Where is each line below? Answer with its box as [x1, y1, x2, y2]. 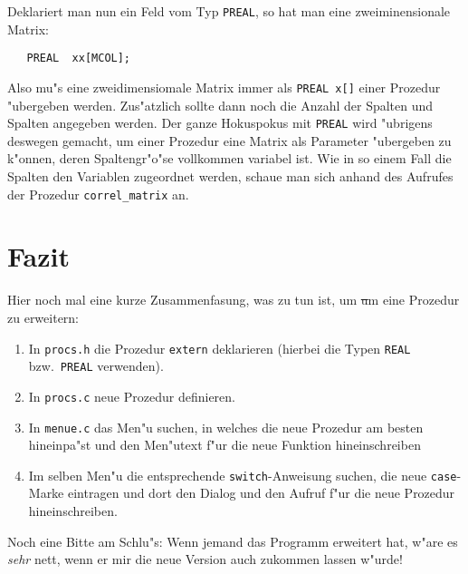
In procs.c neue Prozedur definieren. [28, 386, 235, 405]
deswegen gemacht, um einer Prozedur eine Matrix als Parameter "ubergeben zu [7, 131, 452, 150]
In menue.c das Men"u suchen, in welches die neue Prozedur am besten [28, 417, 424, 436]
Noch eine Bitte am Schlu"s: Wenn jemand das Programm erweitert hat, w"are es [7, 531, 458, 550]
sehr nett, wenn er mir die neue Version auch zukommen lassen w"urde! [7, 550, 403, 569]
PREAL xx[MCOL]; [26, 52, 131, 65]
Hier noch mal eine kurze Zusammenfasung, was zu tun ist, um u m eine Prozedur [7, 290, 460, 309]
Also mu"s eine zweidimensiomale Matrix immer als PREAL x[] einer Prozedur [7, 77, 441, 96]
